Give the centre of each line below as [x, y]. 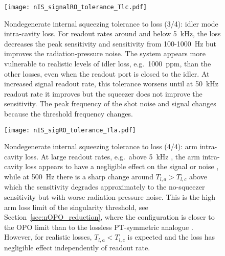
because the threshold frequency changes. [69, 113]
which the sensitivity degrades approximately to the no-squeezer [105, 187]
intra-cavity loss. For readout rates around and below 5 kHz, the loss [112, 33]
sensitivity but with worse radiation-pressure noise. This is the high [110, 197]
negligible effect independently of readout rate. [77, 247]
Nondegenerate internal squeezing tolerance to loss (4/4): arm [101, 146]
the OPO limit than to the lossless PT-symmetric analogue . [99, 227]
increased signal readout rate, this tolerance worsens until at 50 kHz [111, 84]
